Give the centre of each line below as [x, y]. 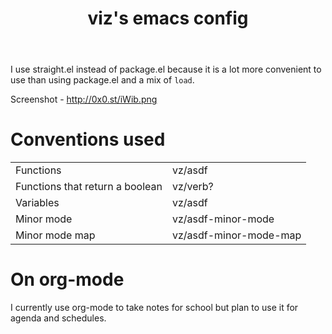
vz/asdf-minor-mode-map [236, 235]
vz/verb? [192, 187]
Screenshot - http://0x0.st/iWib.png [84, 99]
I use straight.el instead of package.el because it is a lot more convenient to [166, 69]
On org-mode [67, 279]
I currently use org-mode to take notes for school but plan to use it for [154, 308]
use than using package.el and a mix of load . [102, 80]
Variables [37, 203]
